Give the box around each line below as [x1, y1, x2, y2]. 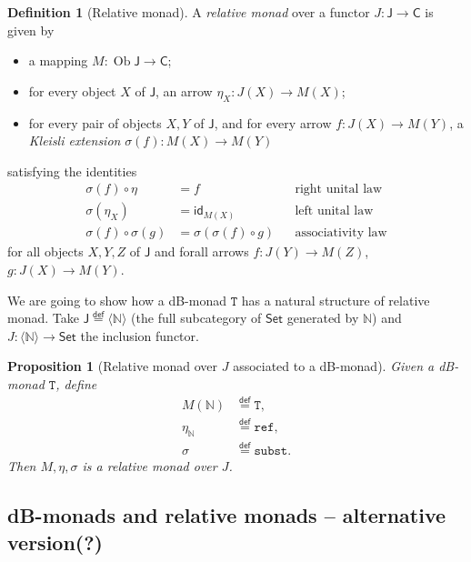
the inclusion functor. [80, 326, 199, 345]
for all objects [7, 242, 84, 261]
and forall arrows [155, 242, 249, 261]
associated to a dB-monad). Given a [233, 356, 435, 376]
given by [7, 20, 55, 39]
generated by [286, 308, 359, 327]
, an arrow [155, 81, 213, 100]
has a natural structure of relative [241, 290, 430, 309]
